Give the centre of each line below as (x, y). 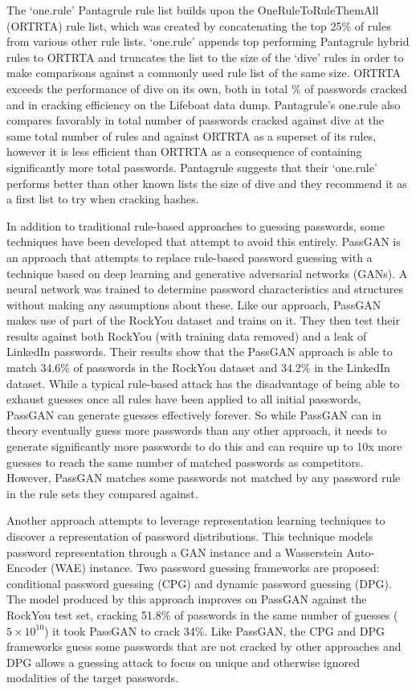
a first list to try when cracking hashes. (103, 199)
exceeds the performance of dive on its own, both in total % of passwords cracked (207, 88)
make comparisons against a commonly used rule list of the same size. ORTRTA (204, 73)
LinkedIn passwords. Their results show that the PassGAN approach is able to (200, 352)
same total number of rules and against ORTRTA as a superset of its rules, (192, 135)
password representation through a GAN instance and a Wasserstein (175, 552)
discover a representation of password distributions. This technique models (190, 536)
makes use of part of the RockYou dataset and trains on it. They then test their (203, 320)
